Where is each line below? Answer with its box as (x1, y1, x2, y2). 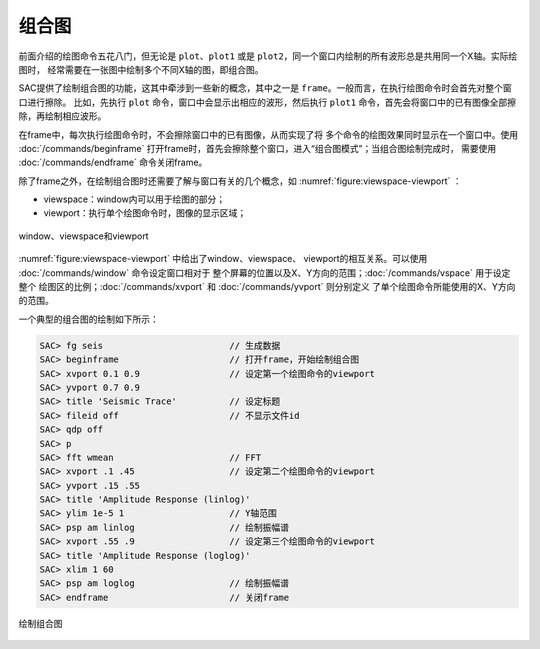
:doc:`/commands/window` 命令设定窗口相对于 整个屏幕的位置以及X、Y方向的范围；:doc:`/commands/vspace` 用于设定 (18, 266, 511, 279)
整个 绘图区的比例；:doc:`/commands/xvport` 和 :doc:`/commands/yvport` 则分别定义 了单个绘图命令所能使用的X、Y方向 (18, 281, 516, 293)
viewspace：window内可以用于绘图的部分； (43, 193, 226, 205)
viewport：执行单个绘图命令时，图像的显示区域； (43, 207, 247, 219)
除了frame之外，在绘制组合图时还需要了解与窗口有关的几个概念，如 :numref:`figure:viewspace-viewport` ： (18, 175, 462, 187)
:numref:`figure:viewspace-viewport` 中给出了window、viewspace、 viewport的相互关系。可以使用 (18, 253, 428, 265)
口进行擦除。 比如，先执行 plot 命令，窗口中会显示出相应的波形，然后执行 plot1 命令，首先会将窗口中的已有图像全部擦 (18, 96, 517, 108)
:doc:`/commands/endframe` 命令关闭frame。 (18, 156, 208, 169)
